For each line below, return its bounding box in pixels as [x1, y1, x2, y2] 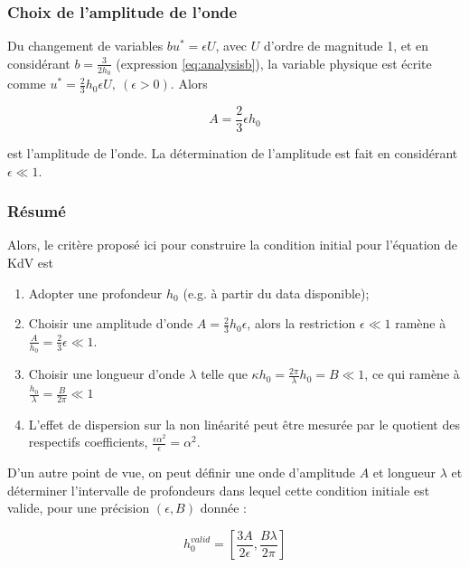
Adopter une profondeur [28, 283, 163, 302]
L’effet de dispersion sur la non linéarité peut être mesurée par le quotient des [28, 414, 460, 433]
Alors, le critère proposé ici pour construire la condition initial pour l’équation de [7, 235, 457, 254]
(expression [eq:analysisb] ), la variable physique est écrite [116, 53, 432, 72]
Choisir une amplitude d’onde [28, 314, 193, 333]
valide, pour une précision [7, 498, 150, 517]
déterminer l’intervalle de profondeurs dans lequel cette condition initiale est [7, 480, 430, 499]
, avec [215, 36, 248, 55]
